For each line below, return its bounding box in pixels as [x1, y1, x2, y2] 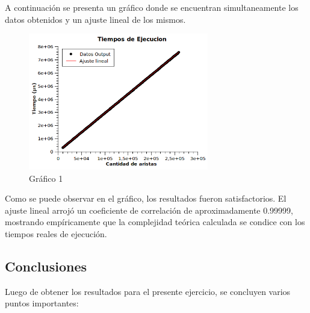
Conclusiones [5, 256, 87, 275]
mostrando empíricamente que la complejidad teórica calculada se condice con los [5, 215, 305, 228]
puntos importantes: [5, 297, 79, 309]
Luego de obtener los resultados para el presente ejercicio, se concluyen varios [5, 285, 291, 297]
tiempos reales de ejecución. [5, 228, 107, 240]
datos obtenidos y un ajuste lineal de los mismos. [5, 13, 186, 25]
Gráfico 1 [29, 172, 63, 184]
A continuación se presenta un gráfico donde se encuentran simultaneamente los [5, 1, 299, 13]
